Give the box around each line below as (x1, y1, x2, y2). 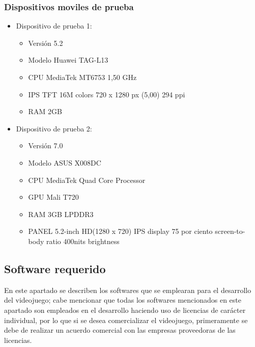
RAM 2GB (28, 106, 62, 117)
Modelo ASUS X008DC (28, 157, 101, 168)
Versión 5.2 (28, 37, 63, 48)
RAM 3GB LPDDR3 (28, 208, 94, 219)
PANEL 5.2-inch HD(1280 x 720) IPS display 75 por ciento (28, 226, 213, 236)
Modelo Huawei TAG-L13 (28, 55, 108, 65)
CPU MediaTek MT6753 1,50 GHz (28, 72, 137, 82)
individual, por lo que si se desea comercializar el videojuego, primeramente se (4, 314, 248, 325)
